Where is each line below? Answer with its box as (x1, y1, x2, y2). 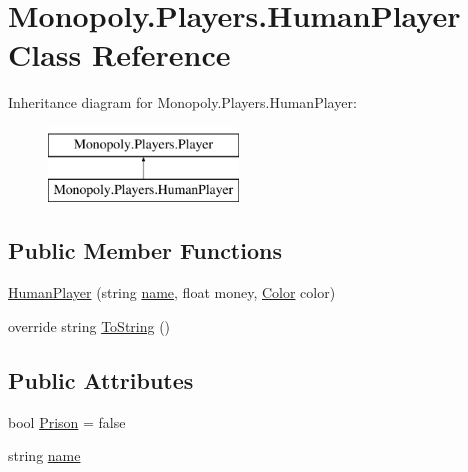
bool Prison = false (8, 411, 126, 432)
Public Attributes (8, 364, 194, 395)
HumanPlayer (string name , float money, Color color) (8, 282, 336, 303)
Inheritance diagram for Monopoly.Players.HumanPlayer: (8, 92, 357, 113)
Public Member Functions (8, 235, 282, 266)
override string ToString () (8, 315, 171, 336)
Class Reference (8, 34, 231, 75)
